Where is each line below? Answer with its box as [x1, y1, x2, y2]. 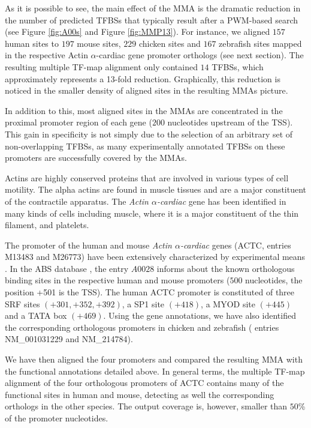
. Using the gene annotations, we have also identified [103, 309, 296, 322]
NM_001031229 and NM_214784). [5, 333, 133, 345]
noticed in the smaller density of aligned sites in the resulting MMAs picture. [5, 84, 288, 97]
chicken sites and [138, 37, 201, 49]
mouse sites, [77, 37, 121, 49]
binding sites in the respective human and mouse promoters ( [5, 274, 230, 286]
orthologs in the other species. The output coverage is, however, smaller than [5, 400, 288, 412]
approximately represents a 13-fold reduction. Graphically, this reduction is [5, 72, 280, 85]
